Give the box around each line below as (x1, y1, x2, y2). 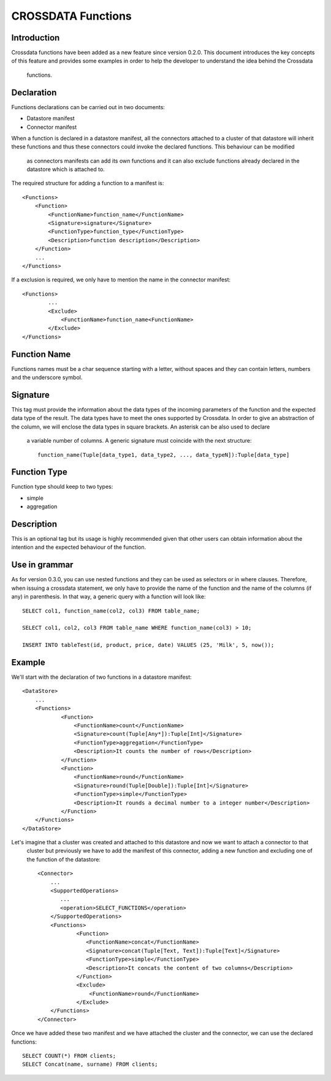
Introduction (11, 32, 60, 43)
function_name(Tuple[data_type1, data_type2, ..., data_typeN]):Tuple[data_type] (37, 451, 290, 458)
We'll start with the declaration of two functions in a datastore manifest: (11, 673, 192, 681)
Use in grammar (11, 560, 74, 570)
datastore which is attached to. (26, 166, 105, 173)
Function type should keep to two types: (11, 483, 113, 491)
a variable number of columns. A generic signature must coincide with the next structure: (26, 437, 252, 445)
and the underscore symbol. (11, 374, 83, 381)
